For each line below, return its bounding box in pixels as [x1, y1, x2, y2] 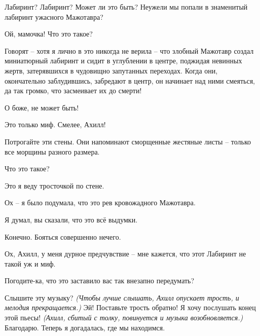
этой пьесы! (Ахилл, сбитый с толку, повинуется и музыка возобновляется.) [5, 312, 243, 323]
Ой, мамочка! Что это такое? [5, 28, 93, 39]
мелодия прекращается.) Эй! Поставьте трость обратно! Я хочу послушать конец [5, 302, 256, 313]
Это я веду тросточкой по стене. [5, 180, 104, 191]
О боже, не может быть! [5, 102, 79, 113]
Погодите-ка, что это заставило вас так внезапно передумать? [5, 275, 195, 286]
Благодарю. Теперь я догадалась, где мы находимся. [5, 322, 165, 332]
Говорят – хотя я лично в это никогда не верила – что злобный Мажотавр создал [5, 45, 254, 56]
